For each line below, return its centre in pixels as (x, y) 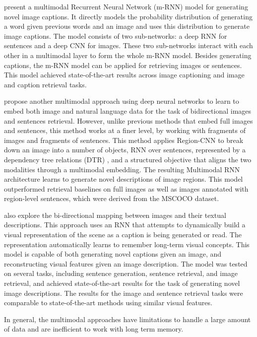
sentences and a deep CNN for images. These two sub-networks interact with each (128, 45)
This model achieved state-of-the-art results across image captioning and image (124, 75)
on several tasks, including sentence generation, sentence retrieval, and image (121, 273)
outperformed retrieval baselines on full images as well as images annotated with (126, 188)
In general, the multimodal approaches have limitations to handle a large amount (128, 319)
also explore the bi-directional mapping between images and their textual (115, 215)
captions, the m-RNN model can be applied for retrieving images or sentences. (123, 65)
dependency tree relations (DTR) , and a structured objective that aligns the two (128, 159)
